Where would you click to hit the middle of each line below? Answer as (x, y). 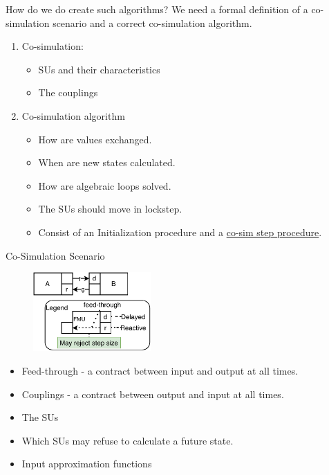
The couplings (68, 92)
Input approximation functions (87, 464)
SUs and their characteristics (99, 69)
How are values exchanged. (95, 139)
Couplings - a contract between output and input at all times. (153, 394)
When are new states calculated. (107, 162)
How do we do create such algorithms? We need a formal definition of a (157, 9)
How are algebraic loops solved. (105, 185)
